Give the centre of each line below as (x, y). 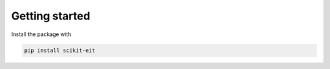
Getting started (51, 16)
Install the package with (41, 34)
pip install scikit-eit (60, 50)
